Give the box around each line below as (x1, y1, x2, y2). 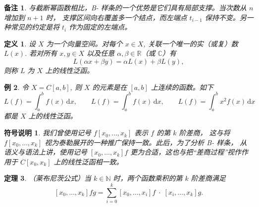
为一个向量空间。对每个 (46, 38, 123, 48)
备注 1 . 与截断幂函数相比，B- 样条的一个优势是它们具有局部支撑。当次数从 (4, 2, 247, 12)
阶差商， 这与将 (179, 127, 230, 138)
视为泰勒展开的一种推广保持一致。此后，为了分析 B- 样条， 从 (45, 137, 247, 147)
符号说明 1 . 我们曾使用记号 (4, 127, 91, 138)
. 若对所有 (25, 48, 57, 58)
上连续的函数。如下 (151, 82, 213, 92)
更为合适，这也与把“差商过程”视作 (130, 147, 242, 157)
